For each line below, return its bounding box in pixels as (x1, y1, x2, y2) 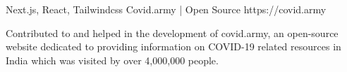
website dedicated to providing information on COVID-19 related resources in (6, 39, 341, 54)
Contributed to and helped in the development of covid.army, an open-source (6, 25, 339, 40)
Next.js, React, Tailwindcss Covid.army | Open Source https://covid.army (6, 2, 327, 16)
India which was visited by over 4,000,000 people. (6, 52, 219, 67)
